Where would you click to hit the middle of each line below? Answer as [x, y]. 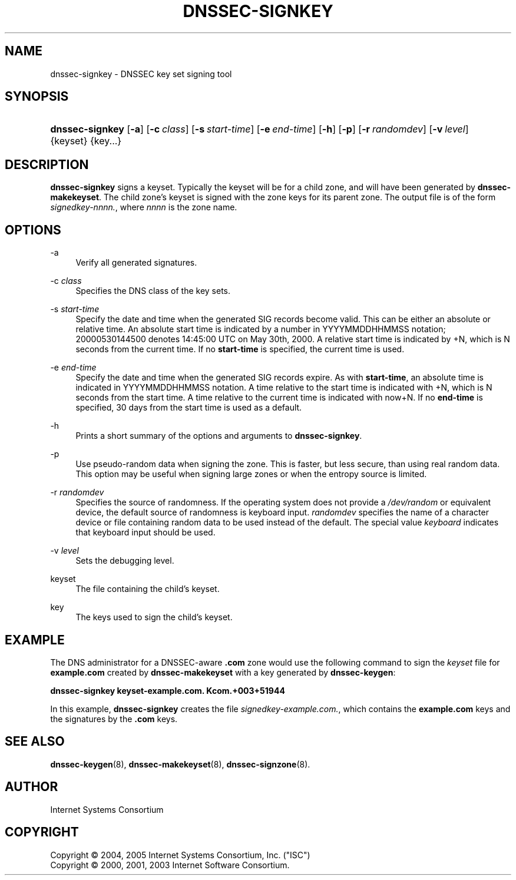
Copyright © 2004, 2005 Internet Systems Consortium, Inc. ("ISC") [180, 855]
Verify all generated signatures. [136, 263]
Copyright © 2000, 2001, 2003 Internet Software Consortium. [170, 865]
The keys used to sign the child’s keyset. [154, 617]
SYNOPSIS [37, 97]
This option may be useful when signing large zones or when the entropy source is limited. [251, 474]
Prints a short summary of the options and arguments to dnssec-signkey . [219, 436]
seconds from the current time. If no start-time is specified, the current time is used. [240, 349]
